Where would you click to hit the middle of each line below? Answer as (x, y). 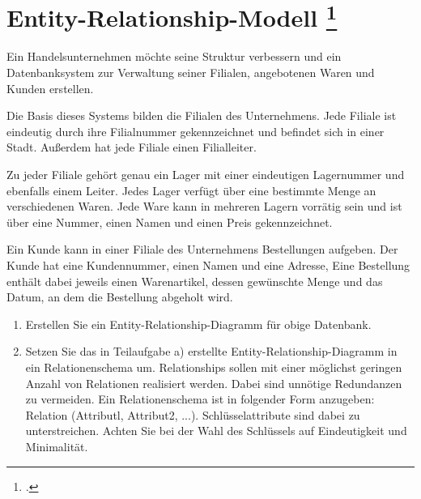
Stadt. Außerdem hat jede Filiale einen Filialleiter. (132, 147)
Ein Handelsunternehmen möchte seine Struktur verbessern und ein (174, 56)
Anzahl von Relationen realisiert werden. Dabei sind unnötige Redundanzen (214, 383)
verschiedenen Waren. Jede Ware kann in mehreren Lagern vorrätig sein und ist (204, 206)
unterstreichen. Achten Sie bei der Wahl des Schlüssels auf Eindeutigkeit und (216, 431)
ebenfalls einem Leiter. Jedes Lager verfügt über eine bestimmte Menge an (191, 190)
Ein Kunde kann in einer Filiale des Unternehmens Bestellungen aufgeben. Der (202, 249)
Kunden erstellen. (50, 88)
